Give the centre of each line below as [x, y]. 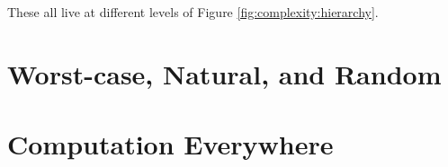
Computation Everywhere [170, 144]
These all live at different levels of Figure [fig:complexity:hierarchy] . [193, 12]
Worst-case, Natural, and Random [224, 73]
